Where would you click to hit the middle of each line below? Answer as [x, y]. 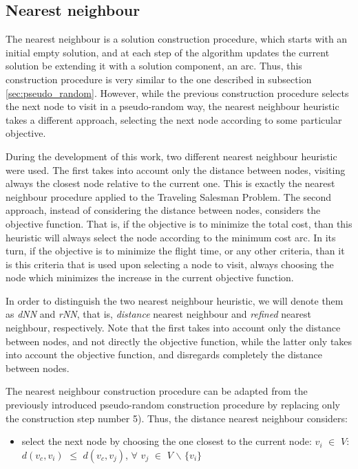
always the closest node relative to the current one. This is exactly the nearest [170, 183]
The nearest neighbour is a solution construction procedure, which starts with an [177, 39]
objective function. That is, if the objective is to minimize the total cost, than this [179, 223]
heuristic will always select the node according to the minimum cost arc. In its [171, 237]
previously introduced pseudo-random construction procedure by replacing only [173, 405]
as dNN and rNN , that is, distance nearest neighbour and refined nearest [158, 314]
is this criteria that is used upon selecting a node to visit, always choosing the [170, 264]
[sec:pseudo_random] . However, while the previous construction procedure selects [177, 92]
